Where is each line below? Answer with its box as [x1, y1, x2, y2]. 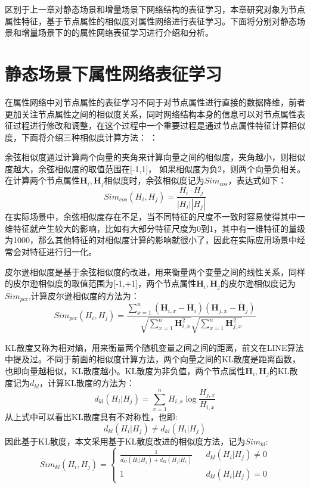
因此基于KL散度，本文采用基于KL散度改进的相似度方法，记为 [5, 434, 246, 447]
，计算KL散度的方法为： [39, 377, 135, 389]
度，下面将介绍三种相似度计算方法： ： [5, 130, 158, 143]
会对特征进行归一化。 [13, 245, 97, 258]
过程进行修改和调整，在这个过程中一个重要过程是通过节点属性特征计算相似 [13, 119, 305, 132]
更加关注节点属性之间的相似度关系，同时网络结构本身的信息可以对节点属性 [5, 107, 297, 120]
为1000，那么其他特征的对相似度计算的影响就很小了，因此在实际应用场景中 [5, 234, 297, 246]
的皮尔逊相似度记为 [220, 277, 296, 290]
